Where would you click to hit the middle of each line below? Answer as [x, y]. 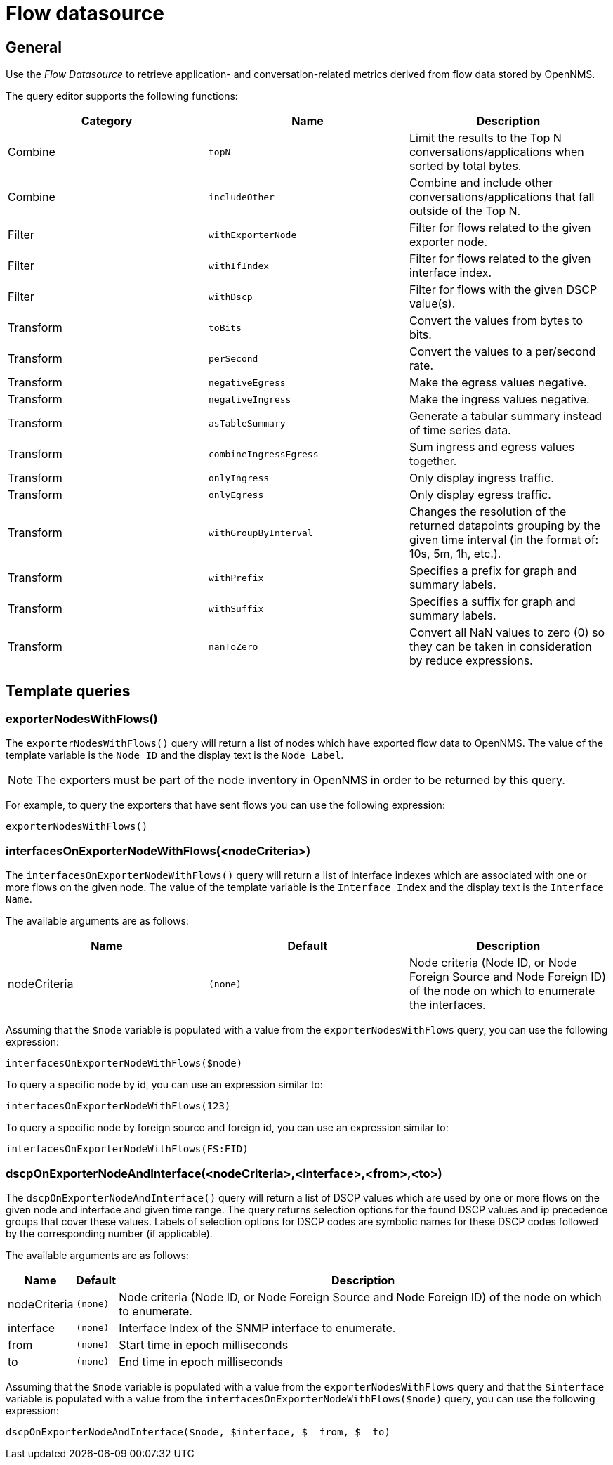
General [34, 47]
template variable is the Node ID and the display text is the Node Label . [175, 755]
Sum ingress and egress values [492, 447]
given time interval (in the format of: [504, 540]
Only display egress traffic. [480, 495]
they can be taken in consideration [500, 647]
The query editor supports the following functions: [122, 96]
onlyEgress [236, 495]
